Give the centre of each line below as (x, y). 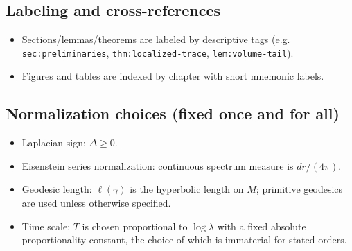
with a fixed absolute (262, 226)
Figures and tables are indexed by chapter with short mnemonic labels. (173, 76)
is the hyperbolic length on (187, 189)
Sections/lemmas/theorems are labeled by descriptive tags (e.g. (156, 39)
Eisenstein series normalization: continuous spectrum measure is (158, 165)
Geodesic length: (57, 189)
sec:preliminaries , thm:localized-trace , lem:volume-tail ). (158, 52)
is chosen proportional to (135, 226)
